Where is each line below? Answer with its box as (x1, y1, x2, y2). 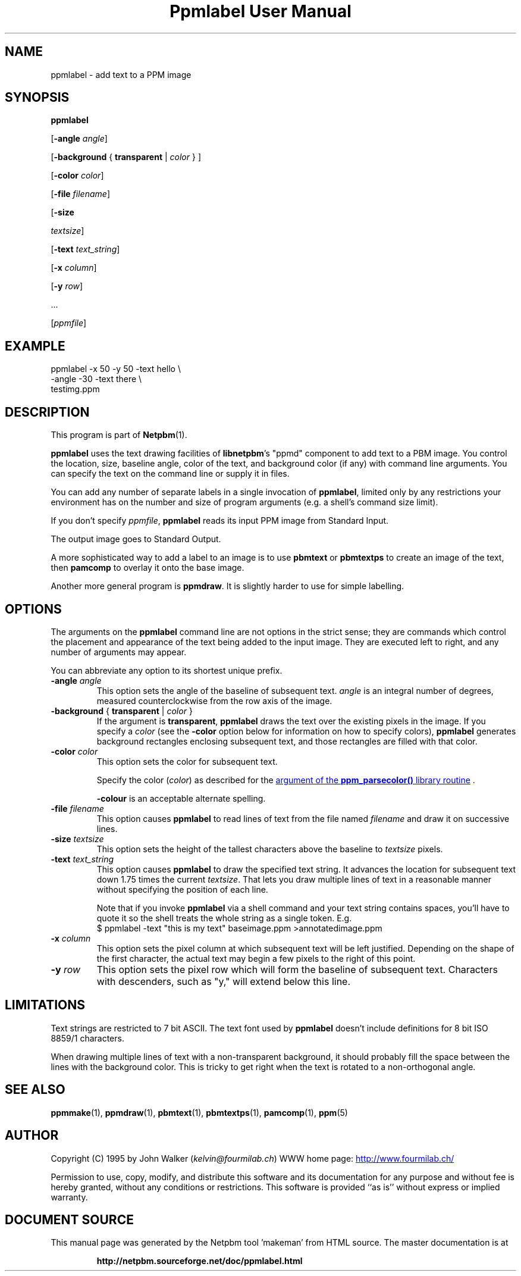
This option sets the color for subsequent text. (96, 756, 278, 767)
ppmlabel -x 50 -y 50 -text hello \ (51, 364, 181, 374)
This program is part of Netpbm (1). (51, 430, 187, 440)
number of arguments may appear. (51, 646, 187, 657)
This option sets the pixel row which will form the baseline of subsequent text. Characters (96, 963, 498, 975)
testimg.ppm (51, 384, 100, 395)
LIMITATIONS (5, 997, 86, 1013)
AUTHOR (5, 1128, 59, 1143)
